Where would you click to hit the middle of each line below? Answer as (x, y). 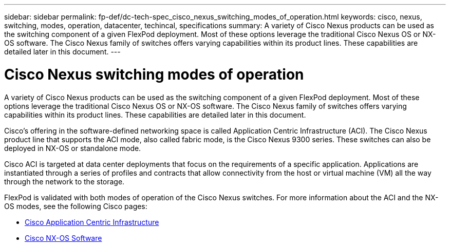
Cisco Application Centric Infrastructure (92, 222)
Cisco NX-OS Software (63, 238)
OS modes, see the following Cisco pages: (76, 206)
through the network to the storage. (64, 181)
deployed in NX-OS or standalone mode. (73, 148)
